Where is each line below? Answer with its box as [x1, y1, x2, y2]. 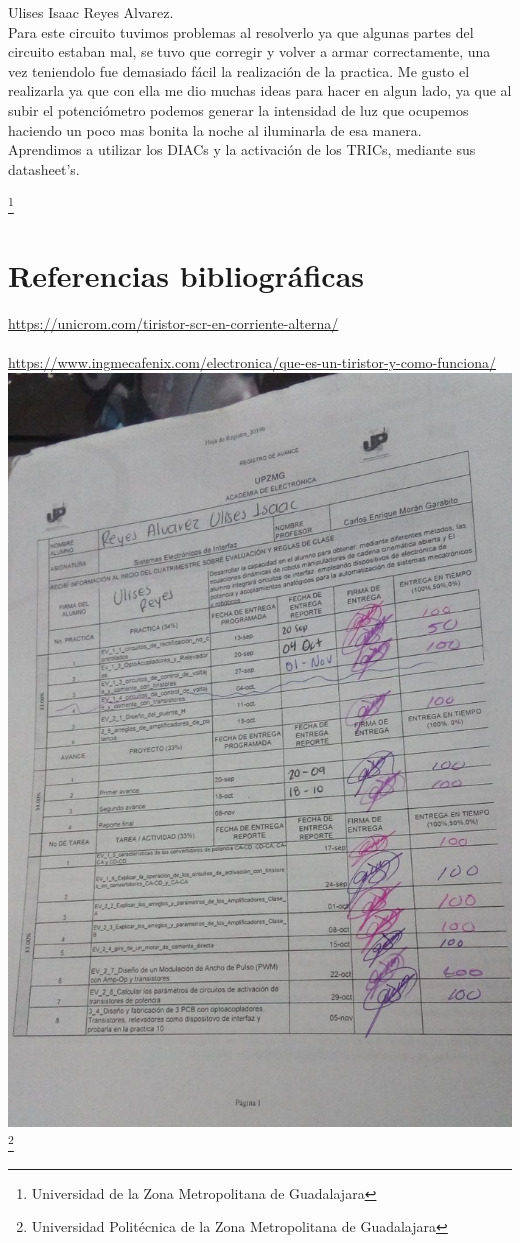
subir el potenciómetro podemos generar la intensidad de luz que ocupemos [8, 99, 469, 120]
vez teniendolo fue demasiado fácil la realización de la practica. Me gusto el [8, 60, 470, 81]
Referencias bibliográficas [8, 254, 365, 295]
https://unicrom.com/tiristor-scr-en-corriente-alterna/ [8, 312, 339, 333]
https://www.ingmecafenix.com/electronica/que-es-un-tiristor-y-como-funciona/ [8, 351, 497, 372]
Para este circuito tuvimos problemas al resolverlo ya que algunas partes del [8, 21, 474, 42]
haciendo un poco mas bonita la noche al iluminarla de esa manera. [8, 119, 422, 140]
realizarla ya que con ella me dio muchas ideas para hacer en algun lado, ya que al [8, 80, 512, 101]
